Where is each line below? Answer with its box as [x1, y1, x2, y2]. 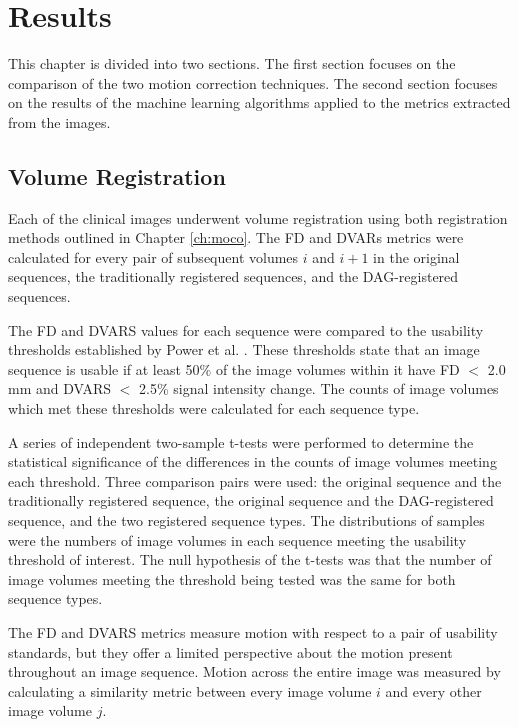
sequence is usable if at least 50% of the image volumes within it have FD [8, 358, 460, 379]
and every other [385, 680, 482, 701]
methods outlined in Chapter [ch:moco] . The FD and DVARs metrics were [8, 227, 464, 248]
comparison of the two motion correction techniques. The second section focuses [8, 72, 498, 93]
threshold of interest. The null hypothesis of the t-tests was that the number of [8, 549, 492, 570]
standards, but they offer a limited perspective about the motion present [8, 641, 453, 662]
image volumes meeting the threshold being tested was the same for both [8, 568, 456, 589]
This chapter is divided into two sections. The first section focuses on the [8, 53, 456, 74]
